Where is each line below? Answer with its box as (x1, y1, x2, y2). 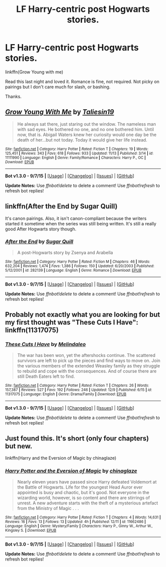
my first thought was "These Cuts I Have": (5, 318, 138, 327)
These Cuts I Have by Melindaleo (5, 341, 86, 348)
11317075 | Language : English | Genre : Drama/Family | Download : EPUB (5, 391, 127, 397)
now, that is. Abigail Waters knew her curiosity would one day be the (17, 132, 157, 138)
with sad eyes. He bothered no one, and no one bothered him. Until (17, 126, 154, 132)
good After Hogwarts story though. (5, 226, 77, 232)
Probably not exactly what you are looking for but (5, 310, 161, 319)
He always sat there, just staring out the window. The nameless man (17, 121, 156, 127)
